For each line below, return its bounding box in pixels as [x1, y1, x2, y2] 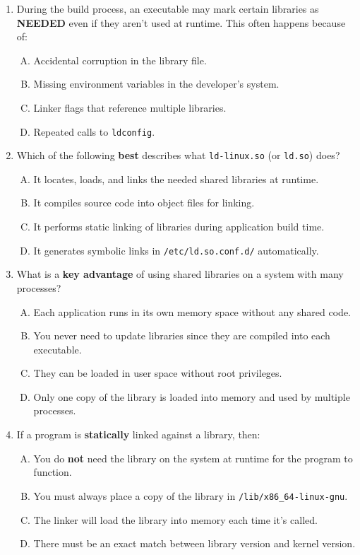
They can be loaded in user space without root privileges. [33, 366, 282, 380]
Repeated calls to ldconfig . [33, 124, 155, 139]
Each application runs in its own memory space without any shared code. [33, 304, 351, 319]
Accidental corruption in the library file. [33, 52, 207, 67]
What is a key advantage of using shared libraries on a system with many [16, 267, 344, 281]
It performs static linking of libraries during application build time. [33, 219, 325, 234]
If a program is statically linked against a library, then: [16, 427, 260, 442]
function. [33, 465, 72, 479]
